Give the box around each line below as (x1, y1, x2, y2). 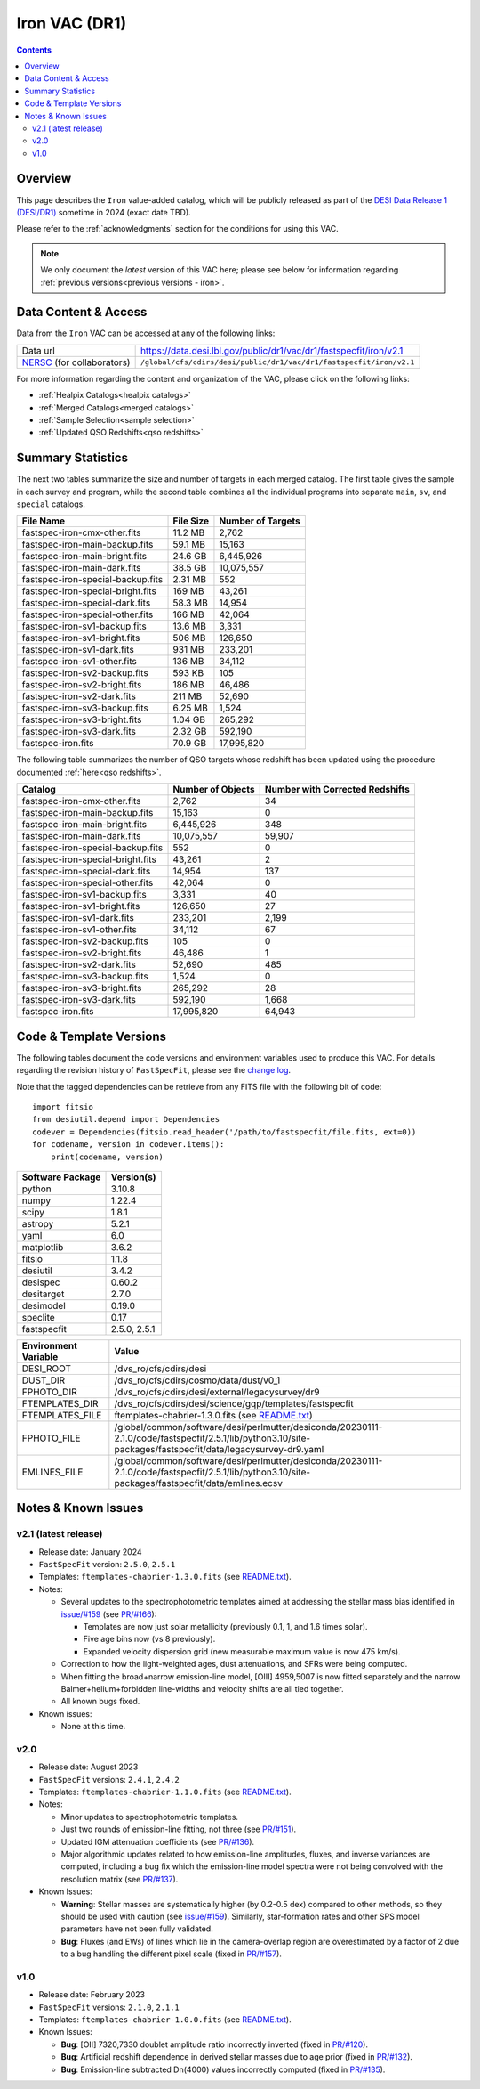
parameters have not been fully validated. (60, 1923, 213, 1934)
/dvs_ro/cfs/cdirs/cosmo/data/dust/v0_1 (114, 1374, 281, 1386)
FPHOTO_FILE (21, 1432, 81, 1444)
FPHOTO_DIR (21, 1386, 77, 1398)
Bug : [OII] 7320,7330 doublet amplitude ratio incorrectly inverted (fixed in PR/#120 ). (60, 2039, 369, 2050)
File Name (21, 515, 66, 527)
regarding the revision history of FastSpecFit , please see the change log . (16, 1065, 292, 1076)
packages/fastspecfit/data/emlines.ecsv (114, 1476, 284, 1489)
